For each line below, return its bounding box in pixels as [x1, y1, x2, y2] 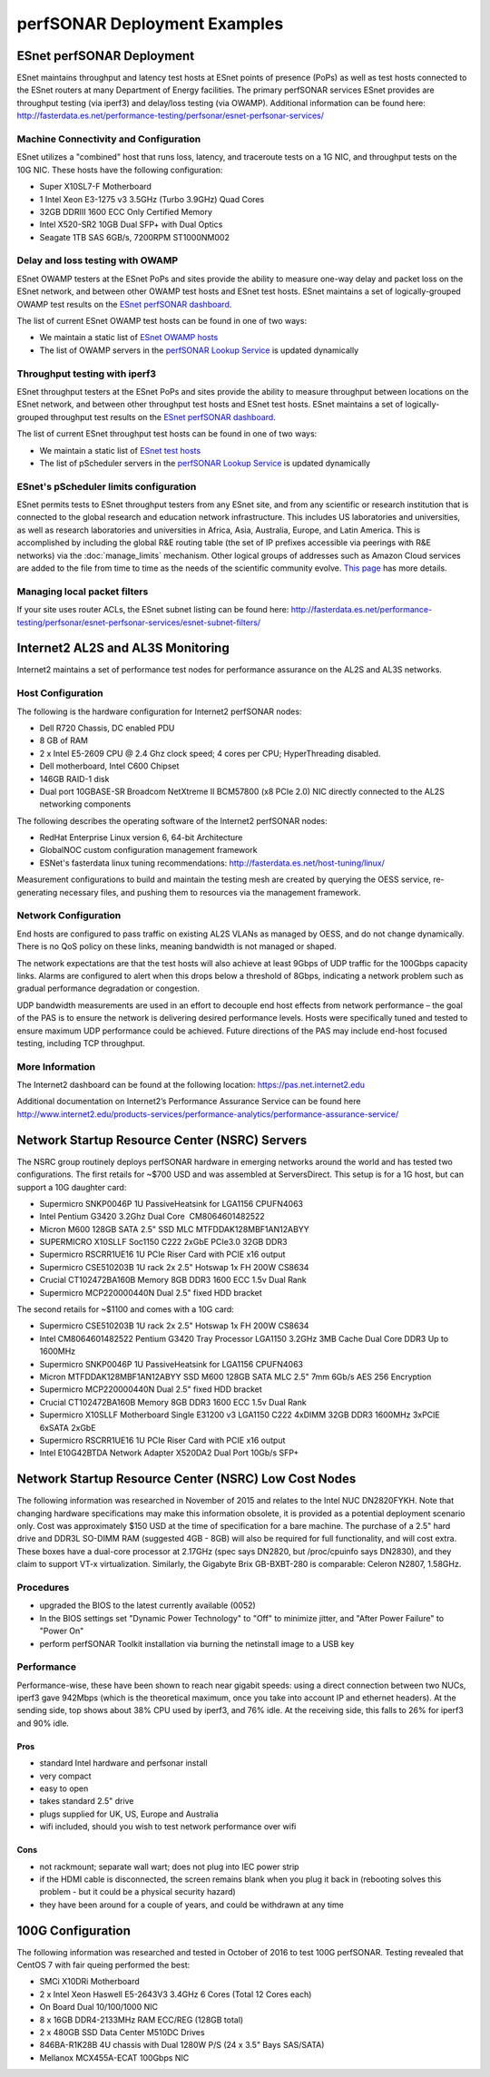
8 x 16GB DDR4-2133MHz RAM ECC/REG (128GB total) [39, 2014, 244, 2025]
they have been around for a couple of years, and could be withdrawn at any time [39, 1899, 344, 1910]
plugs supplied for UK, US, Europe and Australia [39, 1808, 220, 1819]
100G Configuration [16, 1923, 131, 1938]
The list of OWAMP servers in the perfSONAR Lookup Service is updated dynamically [39, 345, 359, 356]
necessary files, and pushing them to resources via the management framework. [59, 887, 361, 897]
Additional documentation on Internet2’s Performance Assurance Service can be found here [16, 1096, 361, 1107]
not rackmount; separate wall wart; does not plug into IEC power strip [39, 1861, 299, 1872]
